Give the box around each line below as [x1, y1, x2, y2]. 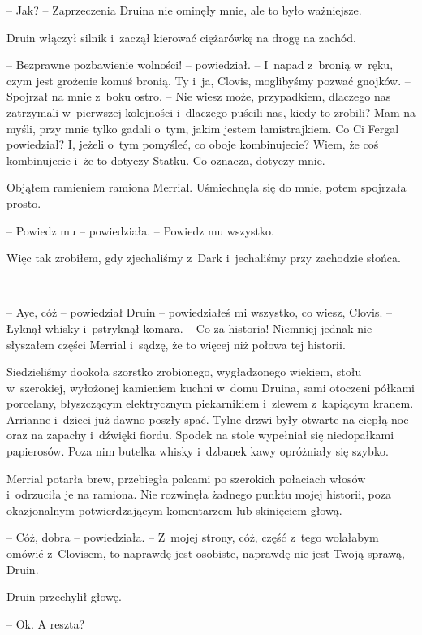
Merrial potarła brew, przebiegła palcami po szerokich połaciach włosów [6, 469, 366, 486]
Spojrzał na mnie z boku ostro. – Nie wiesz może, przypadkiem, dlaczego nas [6, 88, 391, 105]
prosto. [6, 194, 41, 211]
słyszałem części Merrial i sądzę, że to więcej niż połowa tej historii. [6, 335, 346, 352]
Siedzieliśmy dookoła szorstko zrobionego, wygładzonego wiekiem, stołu [6, 363, 362, 380]
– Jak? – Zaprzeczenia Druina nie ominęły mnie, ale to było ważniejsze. [6, 2, 362, 18]
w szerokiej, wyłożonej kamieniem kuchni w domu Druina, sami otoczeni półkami [6, 378, 415, 395]
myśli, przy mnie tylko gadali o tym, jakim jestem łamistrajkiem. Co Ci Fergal [6, 119, 399, 136]
